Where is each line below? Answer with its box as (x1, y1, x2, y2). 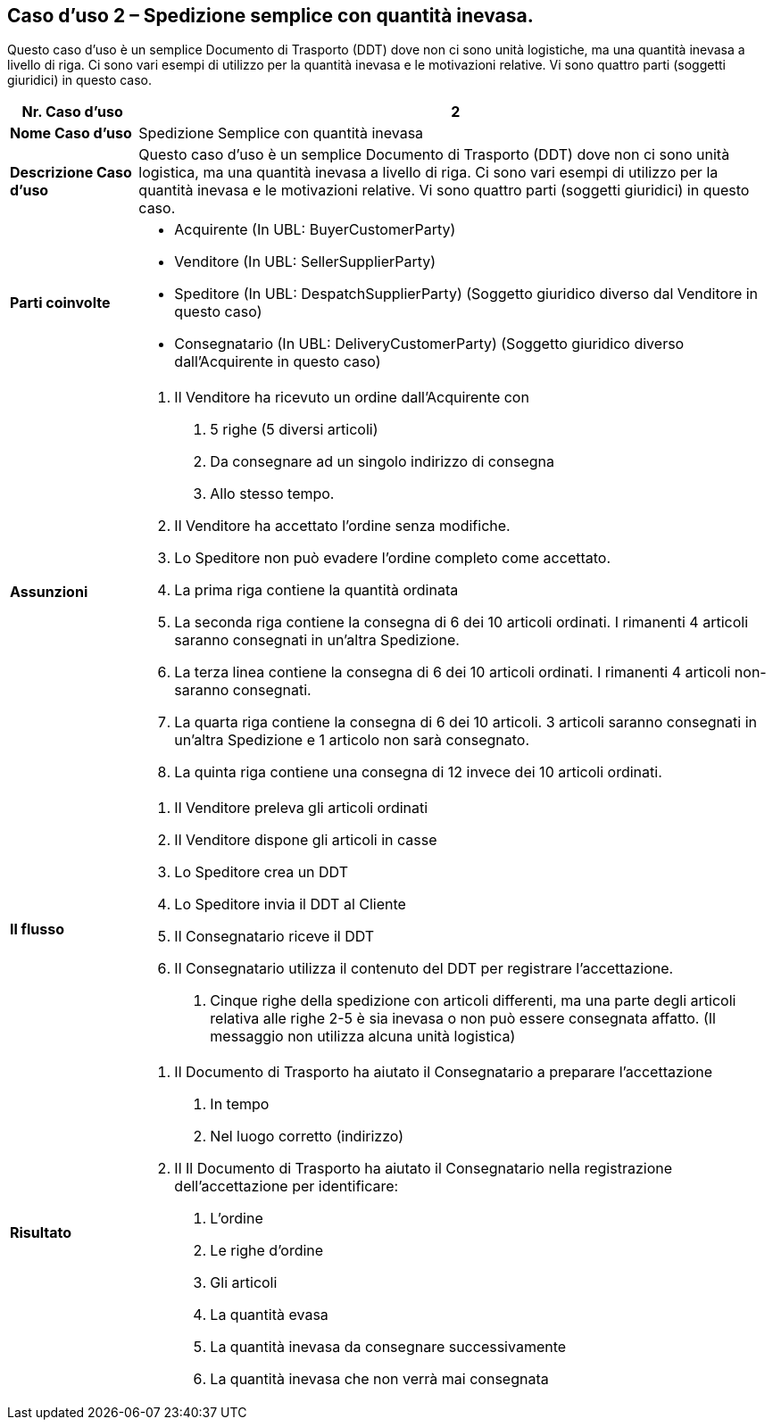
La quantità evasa (210, 1306, 328, 1324)
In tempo (210, 1095, 270, 1114)
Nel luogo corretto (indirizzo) (210, 1127, 403, 1146)
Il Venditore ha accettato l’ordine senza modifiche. (174, 517, 511, 535)
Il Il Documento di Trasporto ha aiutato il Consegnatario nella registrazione (174, 1159, 673, 1178)
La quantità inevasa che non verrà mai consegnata (210, 1370, 549, 1389)
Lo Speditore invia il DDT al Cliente (174, 895, 406, 914)
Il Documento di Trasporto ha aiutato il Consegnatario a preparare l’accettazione (174, 1063, 713, 1082)
